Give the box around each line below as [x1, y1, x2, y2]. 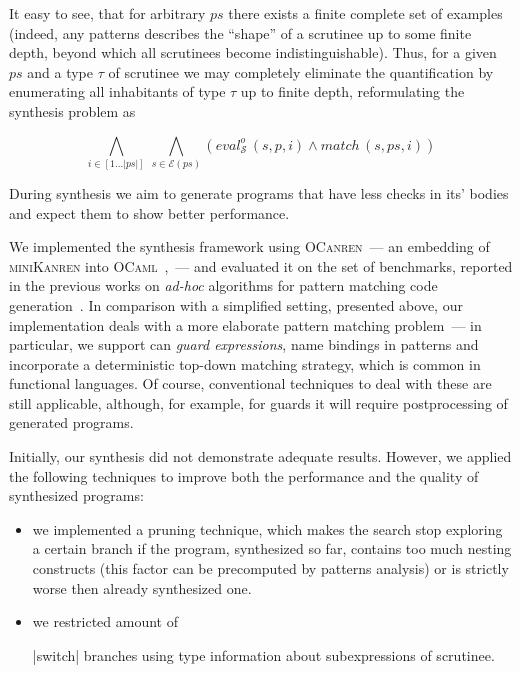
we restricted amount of [32, 611, 178, 632]
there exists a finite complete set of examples [228, 3, 503, 23]
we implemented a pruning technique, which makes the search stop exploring [32, 518, 503, 539]
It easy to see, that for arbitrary [9, 3, 206, 23]
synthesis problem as [9, 100, 136, 121]
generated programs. [9, 412, 134, 433]
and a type [27, 61, 94, 82]
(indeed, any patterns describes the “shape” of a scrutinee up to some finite [9, 22, 472, 43]
